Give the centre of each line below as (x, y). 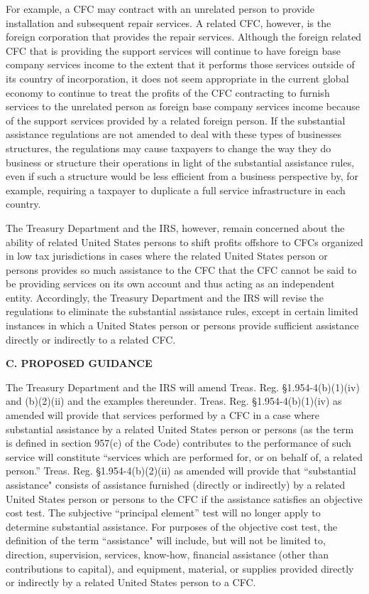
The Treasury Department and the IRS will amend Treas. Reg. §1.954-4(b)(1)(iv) (183, 387)
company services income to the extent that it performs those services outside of (180, 64)
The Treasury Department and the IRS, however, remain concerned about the (175, 227)
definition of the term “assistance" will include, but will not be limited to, (166, 540)
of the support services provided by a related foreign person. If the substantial (176, 120)
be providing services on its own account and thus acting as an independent (170, 283)
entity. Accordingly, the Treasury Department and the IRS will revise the (165, 297)
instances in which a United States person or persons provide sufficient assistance (182, 325)
